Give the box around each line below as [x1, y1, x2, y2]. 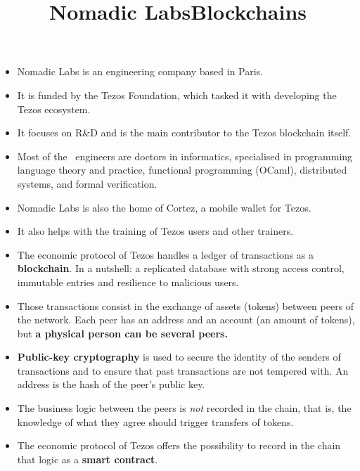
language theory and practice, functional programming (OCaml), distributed [17, 162, 347, 177]
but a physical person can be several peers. [17, 325, 228, 340]
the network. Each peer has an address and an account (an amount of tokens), [17, 312, 355, 327]
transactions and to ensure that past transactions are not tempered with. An [17, 363, 349, 378]
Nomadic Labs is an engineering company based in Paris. [17, 64, 264, 79]
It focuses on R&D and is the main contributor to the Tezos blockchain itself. [17, 125, 352, 140]
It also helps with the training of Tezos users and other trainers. [17, 224, 294, 238]
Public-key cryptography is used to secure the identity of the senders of [17, 349, 341, 364]
